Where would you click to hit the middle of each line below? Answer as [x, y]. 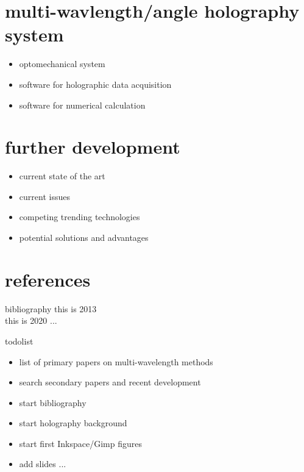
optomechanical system [62, 64]
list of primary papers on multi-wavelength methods [116, 361]
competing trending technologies [80, 217]
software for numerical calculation [82, 105]
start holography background [73, 423]
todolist [19, 341]
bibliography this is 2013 [51, 308]
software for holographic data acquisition [95, 84]
